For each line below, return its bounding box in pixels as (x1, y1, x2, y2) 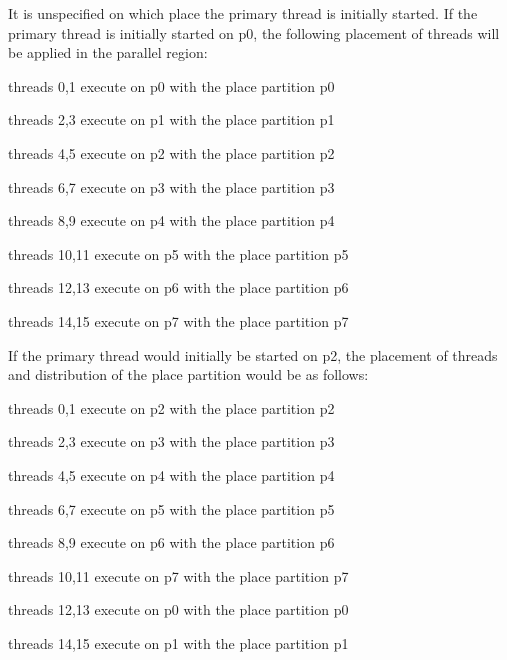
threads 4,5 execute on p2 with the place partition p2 (8, 142, 335, 163)
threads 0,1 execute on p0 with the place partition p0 (8, 75, 335, 96)
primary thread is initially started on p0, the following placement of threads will (8, 22, 500, 43)
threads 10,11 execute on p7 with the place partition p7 (8, 565, 349, 586)
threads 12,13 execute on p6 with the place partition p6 (8, 277, 349, 298)
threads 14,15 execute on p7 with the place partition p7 (8, 310, 349, 331)
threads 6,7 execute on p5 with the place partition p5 (8, 498, 335, 519)
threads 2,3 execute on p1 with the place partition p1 (8, 109, 335, 130)
